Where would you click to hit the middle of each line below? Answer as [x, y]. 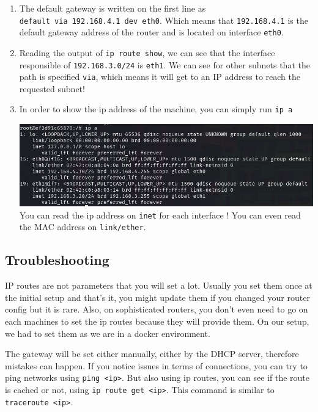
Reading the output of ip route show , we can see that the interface [147, 52]
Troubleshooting [57, 260]
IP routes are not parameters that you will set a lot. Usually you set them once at [159, 285]
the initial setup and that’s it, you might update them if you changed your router [157, 297]
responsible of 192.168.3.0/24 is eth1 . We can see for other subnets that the [165, 64]
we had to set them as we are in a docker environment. [108, 333]
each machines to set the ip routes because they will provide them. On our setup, [157, 321]
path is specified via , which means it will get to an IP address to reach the [160, 77]
